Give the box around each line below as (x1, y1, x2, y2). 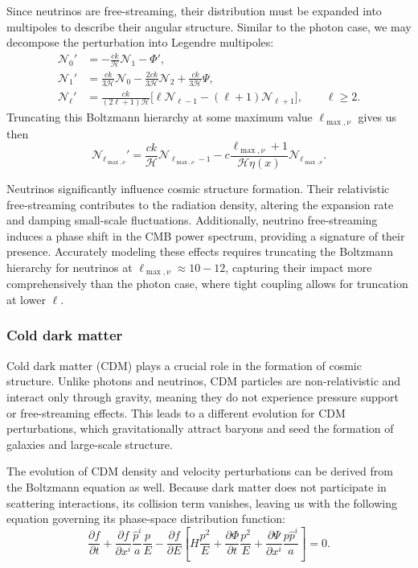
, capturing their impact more (225, 258, 372, 275)
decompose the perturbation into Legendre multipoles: (6, 34, 274, 51)
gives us (358, 109, 397, 126)
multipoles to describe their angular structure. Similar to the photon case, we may (6, 18, 412, 35)
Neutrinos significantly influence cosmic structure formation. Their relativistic (6, 179, 390, 196)
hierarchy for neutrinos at (6, 258, 133, 275)
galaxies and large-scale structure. (6, 435, 173, 452)
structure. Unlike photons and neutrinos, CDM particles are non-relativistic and (6, 372, 401, 389)
